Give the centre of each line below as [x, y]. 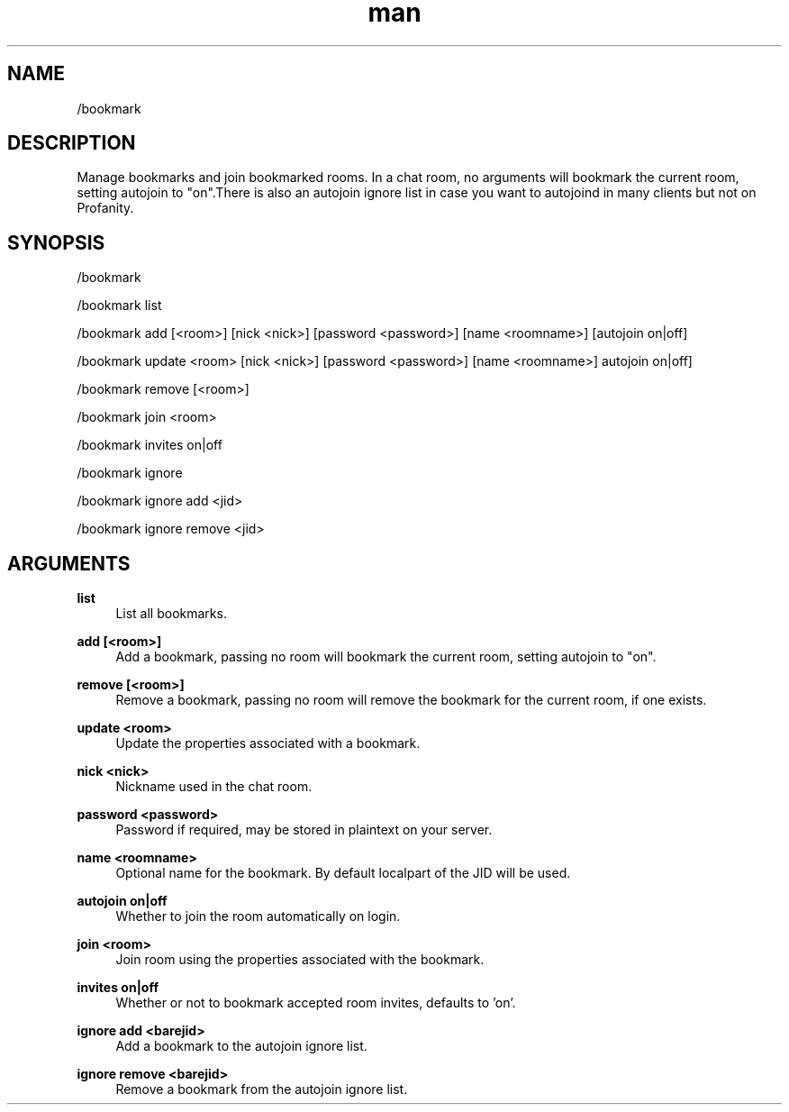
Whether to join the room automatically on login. [258, 916]
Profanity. [105, 208]
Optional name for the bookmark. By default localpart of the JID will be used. [343, 873]
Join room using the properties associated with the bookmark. [300, 960]
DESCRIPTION [72, 143]
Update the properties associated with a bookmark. [268, 743]
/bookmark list [119, 305]
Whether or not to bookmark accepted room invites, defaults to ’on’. [316, 1003]
